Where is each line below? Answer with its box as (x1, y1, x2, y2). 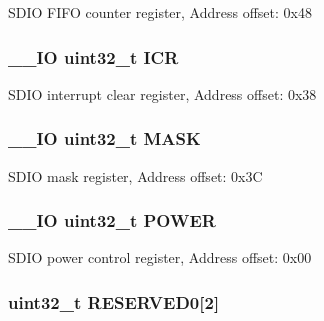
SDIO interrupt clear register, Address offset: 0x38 (8, 83, 317, 104)
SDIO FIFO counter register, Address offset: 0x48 (8, 2, 312, 22)
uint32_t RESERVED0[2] (8, 289, 220, 314)
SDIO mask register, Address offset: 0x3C (8, 165, 263, 186)
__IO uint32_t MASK (8, 126, 201, 151)
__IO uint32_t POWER (8, 208, 216, 233)
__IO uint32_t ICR (8, 44, 179, 69)
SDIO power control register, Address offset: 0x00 (8, 247, 312, 268)
